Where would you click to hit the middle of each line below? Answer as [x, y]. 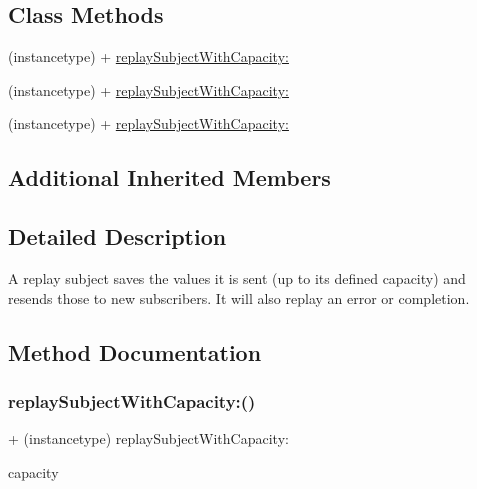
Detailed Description [117, 236]
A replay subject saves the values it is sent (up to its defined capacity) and [237, 277]
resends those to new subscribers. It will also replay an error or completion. [239, 297]
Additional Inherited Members [169, 177]
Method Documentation [135, 351]
